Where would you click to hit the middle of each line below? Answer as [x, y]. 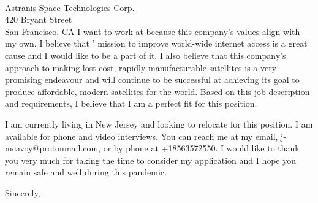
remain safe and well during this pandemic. [86, 172]
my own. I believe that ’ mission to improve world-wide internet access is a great [156, 43]
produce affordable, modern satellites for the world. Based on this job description [157, 91]
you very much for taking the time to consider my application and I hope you [151, 160]
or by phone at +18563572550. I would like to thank [201, 148]
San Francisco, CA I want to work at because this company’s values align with [153, 31]
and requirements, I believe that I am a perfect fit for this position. [131, 103]
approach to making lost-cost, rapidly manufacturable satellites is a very [141, 67]
